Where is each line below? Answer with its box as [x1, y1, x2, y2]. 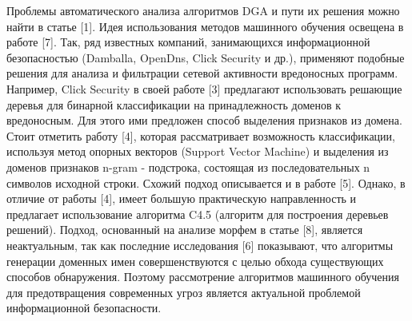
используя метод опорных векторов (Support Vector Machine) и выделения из [6, 143, 389, 160]
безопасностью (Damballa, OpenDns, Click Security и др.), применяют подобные [6, 49, 405, 65]
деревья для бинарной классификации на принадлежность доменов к [6, 96, 342, 113]
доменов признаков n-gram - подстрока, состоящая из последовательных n [6, 158, 370, 175]
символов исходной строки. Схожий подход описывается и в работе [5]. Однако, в [6, 174, 406, 191]
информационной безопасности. [6, 299, 162, 316]
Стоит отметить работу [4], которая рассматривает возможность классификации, [6, 127, 395, 144]
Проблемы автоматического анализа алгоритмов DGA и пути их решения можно [6, 2, 400, 18]
